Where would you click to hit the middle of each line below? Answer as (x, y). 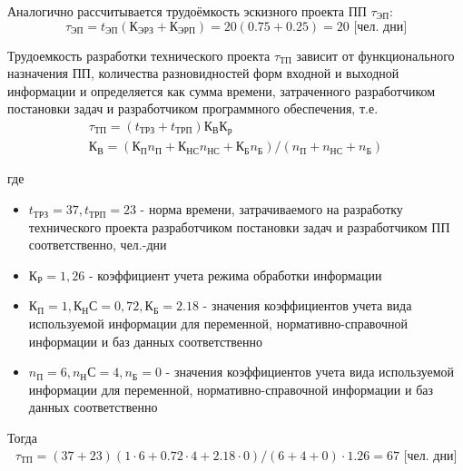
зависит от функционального (375, 55)
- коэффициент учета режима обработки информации (235, 275)
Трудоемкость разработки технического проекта (139, 55)
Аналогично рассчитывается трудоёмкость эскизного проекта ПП (187, 11)
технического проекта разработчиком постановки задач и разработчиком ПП (239, 226)
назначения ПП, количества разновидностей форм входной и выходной (203, 73)
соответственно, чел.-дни (98, 245)
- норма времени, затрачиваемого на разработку (271, 209)
